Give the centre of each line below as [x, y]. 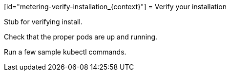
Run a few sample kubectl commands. [65, 52]
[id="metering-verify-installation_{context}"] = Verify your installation [115, 7]
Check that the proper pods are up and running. [81, 37]
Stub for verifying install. [43, 22]
